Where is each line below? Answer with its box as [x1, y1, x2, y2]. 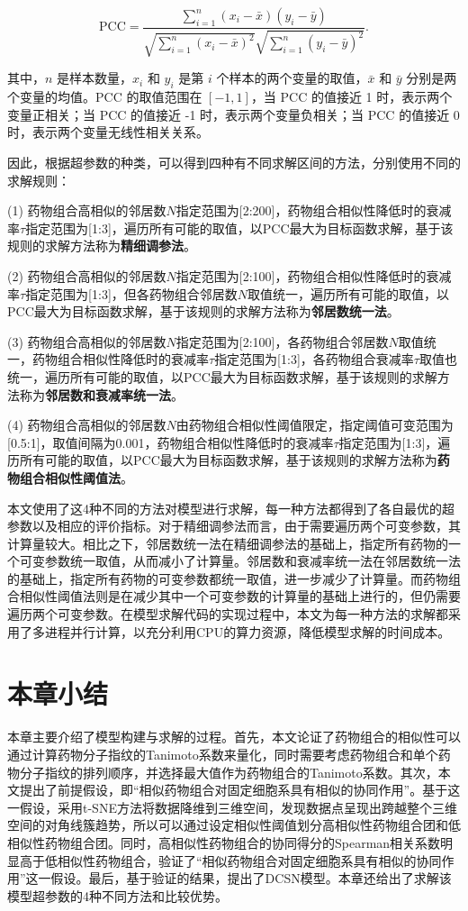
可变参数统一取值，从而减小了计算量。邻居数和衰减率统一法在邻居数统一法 [19, 551, 461, 570]
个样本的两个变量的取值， [216, 68, 368, 87]
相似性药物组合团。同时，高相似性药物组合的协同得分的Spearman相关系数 [7, 833, 441, 852]
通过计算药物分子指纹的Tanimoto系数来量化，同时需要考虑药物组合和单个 [7, 744, 438, 763]
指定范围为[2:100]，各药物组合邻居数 [175, 332, 389, 351]
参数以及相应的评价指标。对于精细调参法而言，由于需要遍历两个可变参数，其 [7, 516, 461, 535]
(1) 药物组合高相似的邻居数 [7, 201, 166, 220]
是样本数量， [57, 68, 133, 87]
